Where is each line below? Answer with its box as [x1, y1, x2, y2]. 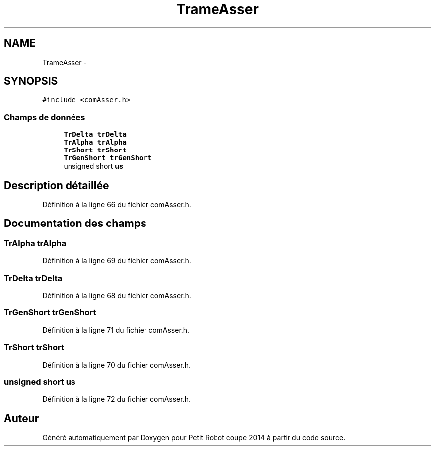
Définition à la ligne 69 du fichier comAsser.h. [42, 256, 191, 265]
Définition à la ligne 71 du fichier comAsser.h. [42, 325, 190, 334]
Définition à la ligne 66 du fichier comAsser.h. [42, 200, 191, 209]
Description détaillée [4, 179, 109, 192]
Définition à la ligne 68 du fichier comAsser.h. [42, 291, 191, 300]
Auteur [4, 412, 39, 425]
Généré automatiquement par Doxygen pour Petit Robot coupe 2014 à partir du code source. [42, 433, 346, 442]
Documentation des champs [4, 217, 146, 230]
